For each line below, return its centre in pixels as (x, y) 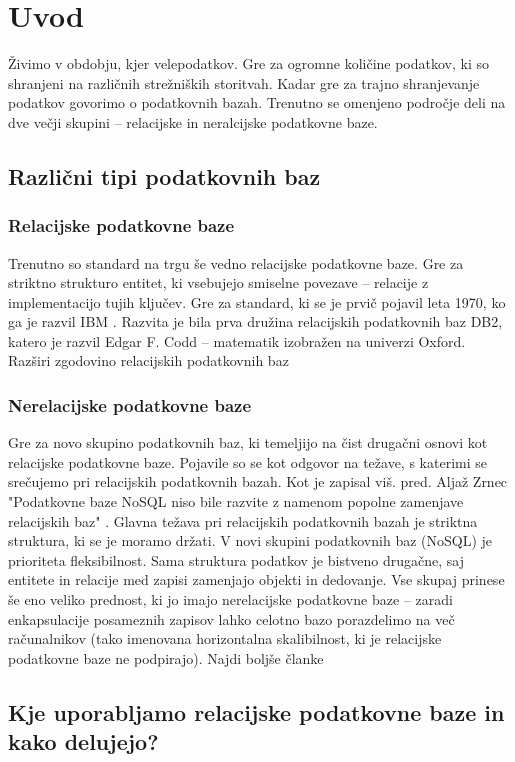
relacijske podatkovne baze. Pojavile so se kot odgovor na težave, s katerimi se (247, 461)
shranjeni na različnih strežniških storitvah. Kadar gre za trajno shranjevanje (244, 82)
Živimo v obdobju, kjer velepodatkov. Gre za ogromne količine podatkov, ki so (248, 63)
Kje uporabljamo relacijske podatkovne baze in (256, 711)
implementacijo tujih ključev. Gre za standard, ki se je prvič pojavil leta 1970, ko (257, 301)
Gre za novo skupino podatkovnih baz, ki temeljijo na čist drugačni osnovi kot (248, 442)
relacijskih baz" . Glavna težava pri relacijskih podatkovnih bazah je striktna (243, 520)
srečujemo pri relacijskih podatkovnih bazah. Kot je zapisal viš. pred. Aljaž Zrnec (258, 481)
